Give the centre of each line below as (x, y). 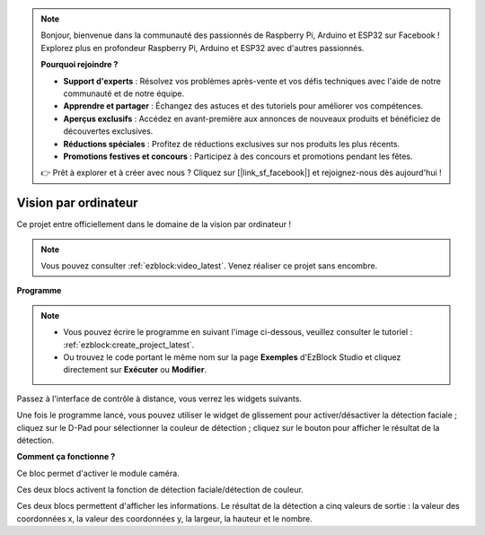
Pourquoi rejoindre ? (79, 65)
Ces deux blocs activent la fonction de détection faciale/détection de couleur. (160, 490)
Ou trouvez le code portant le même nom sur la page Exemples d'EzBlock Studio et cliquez (232, 357)
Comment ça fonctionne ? (66, 457)
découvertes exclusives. (108, 131)
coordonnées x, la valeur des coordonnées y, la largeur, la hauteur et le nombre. (165, 518)
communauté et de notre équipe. (124, 93)
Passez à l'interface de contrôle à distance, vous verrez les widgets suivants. (159, 399)
